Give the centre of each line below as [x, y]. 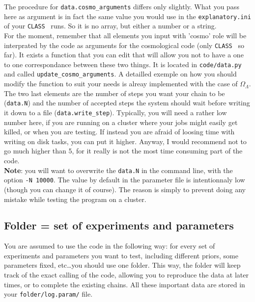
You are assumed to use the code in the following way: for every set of [110, 246]
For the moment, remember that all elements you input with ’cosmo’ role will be [125, 35]
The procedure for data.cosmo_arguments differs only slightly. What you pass [122, 6]
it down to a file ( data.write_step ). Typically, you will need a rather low [115, 112]
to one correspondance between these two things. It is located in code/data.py [123, 64]
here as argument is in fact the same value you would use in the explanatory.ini [127, 16]
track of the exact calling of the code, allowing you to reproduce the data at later [126, 275]
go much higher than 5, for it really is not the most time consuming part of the [123, 151]
